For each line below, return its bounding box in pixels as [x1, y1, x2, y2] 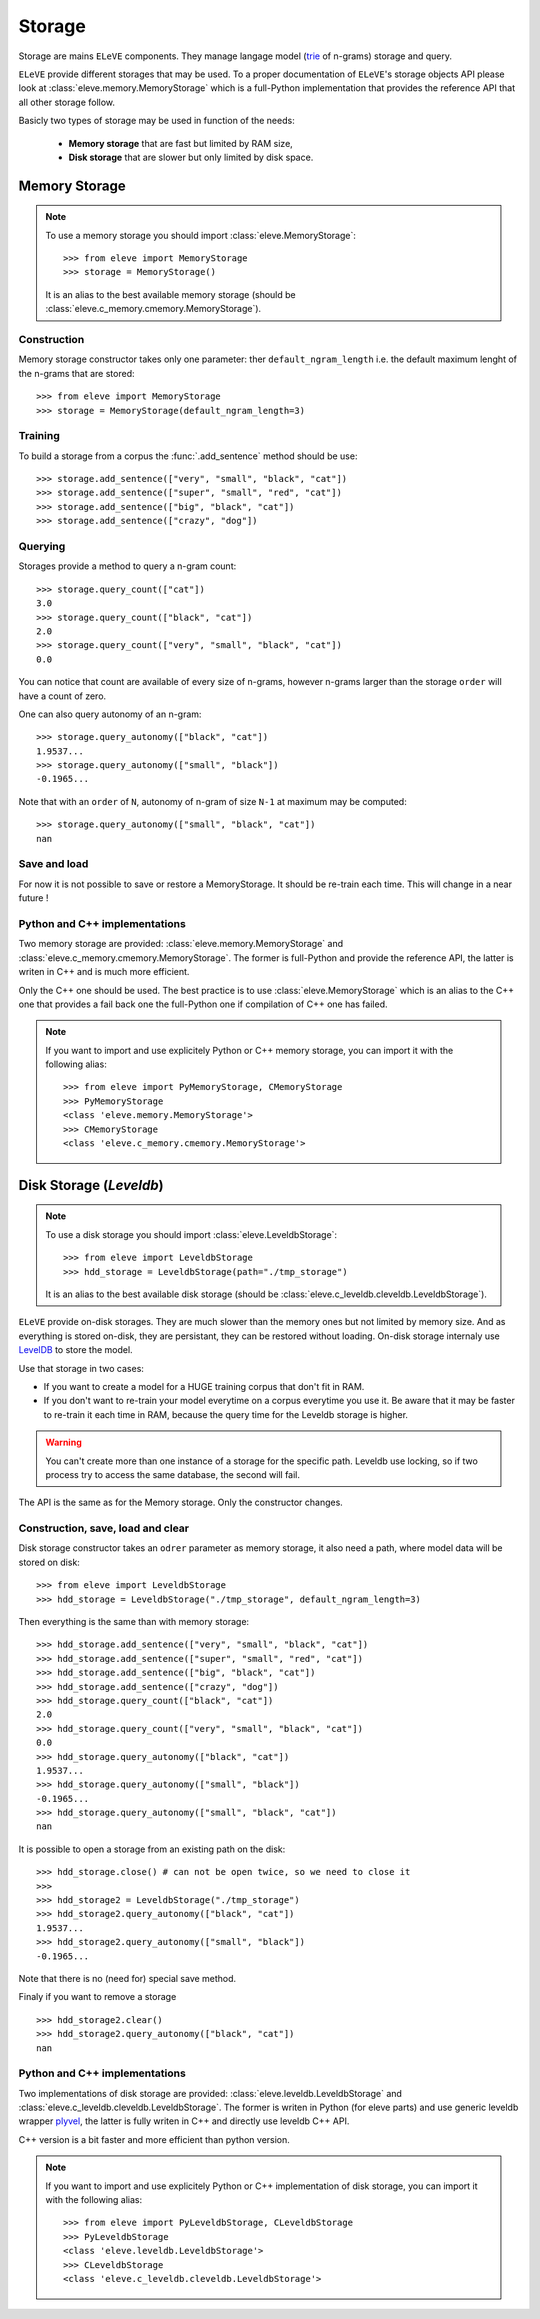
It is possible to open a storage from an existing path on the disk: [18, 1843, 286, 1855]
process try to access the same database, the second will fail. [45, 1468, 300, 1480]
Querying [18, 540, 66, 554]
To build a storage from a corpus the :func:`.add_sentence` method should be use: [18, 450, 358, 462]
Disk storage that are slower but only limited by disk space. [68, 151, 314, 163]
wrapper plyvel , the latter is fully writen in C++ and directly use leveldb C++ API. [18, 2115, 350, 2127]
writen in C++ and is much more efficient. [18, 966, 190, 978]
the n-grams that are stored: [18, 367, 135, 379]
